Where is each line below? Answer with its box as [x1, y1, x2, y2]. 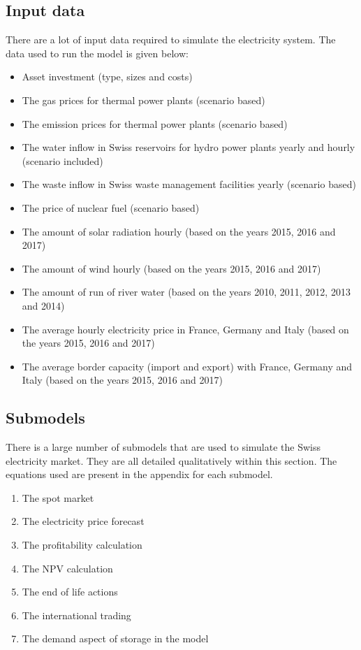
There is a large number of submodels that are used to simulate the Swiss [6, 440, 321, 454]
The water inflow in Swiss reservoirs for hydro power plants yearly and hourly [22, 140, 355, 154]
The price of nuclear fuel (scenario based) [22, 200, 200, 215]
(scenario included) [22, 153, 103, 168]
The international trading [22, 607, 131, 622]
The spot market [22, 490, 94, 505]
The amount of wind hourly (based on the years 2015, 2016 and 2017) [22, 261, 321, 275]
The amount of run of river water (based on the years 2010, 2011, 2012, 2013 [22, 284, 351, 299]
